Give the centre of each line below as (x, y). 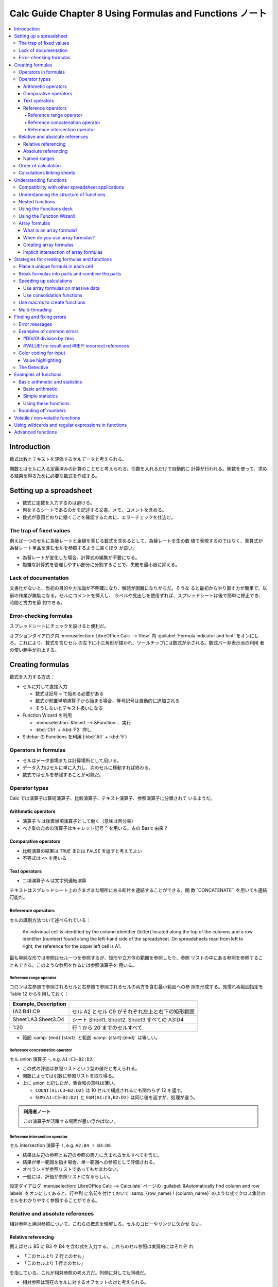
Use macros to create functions (52, 302)
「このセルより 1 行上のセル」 (54, 1263)
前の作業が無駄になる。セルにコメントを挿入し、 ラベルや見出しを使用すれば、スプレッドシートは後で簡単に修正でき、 (136, 595)
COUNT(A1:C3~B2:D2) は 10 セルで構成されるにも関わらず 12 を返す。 (110, 1090)
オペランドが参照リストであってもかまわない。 (72, 1169)
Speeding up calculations (46, 281)
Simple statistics (41, 396)
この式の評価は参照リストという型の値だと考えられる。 (81, 1069)
